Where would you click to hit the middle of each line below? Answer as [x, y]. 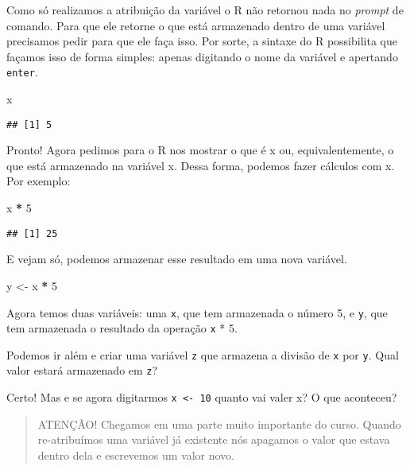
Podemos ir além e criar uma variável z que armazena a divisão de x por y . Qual [203, 354]
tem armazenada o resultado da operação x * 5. [122, 328]
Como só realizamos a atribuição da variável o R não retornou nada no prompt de [205, 10]
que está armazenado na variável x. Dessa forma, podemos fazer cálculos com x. [201, 165]
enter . [22, 72]
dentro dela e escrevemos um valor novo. [136, 454]
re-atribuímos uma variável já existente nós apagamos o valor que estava [214, 439]
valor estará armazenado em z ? [82, 370]
